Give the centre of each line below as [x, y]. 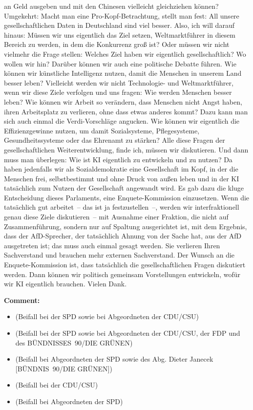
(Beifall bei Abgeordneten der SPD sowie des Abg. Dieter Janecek [114, 359]
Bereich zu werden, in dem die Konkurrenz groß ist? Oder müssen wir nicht [117, 44]
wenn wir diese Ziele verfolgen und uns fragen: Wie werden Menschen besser [118, 92]
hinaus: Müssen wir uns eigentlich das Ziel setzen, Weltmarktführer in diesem [120, 34]
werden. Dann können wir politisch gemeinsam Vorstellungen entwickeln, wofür [122, 274]
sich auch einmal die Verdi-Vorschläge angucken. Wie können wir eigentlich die [122, 121]
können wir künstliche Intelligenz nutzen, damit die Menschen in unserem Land [123, 73]
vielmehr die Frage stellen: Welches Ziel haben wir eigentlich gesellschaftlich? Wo [125, 54]
